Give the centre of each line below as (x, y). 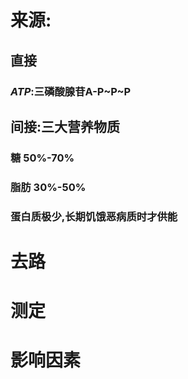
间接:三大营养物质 (65, 126)
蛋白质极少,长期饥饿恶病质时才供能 (94, 216)
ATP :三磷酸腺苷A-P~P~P (71, 91)
